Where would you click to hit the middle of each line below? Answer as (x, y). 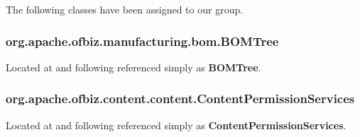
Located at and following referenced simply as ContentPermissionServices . (176, 125)
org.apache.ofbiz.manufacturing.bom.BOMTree (142, 41)
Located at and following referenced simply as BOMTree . (133, 67)
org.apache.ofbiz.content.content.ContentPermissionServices (180, 99)
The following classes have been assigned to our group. (125, 9)
